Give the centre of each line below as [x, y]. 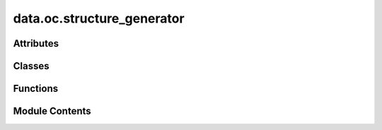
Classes [31, 66]
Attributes [36, 43]
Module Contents [52, 111]
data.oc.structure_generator [99, 18]
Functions [36, 89]
